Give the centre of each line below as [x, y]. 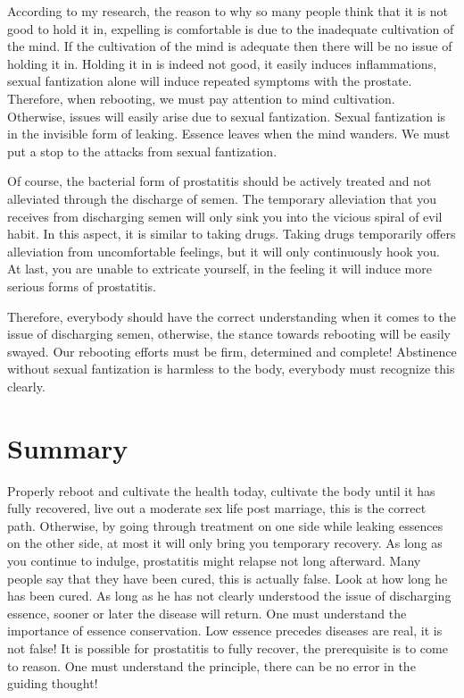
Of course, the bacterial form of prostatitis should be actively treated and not [220, 181]
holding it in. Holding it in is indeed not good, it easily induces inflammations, [222, 63]
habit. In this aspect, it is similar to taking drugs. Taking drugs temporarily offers [232, 234]
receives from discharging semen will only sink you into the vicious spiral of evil [225, 216]
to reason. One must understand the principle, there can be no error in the [211, 665]
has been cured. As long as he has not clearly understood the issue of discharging [229, 596]
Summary [68, 447]
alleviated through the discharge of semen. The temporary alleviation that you [222, 198]
